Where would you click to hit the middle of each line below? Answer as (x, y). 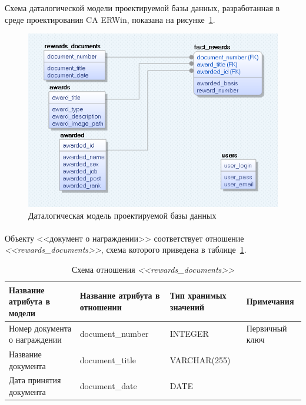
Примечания (270, 301)
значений (187, 307)
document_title (108, 359)
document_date (108, 386)
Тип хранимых (198, 295)
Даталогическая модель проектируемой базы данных (122, 215)
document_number (114, 334)
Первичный (267, 328)
